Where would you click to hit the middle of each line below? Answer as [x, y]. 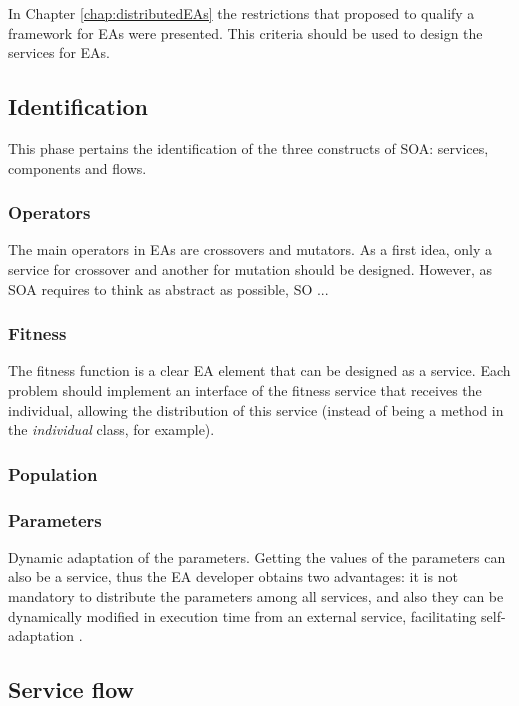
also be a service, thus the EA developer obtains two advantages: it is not [233, 576]
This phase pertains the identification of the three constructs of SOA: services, [248, 147]
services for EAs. [59, 52]
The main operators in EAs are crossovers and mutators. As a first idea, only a [250, 249]
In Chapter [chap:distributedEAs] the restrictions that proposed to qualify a [241, 13]
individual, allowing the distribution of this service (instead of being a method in [256, 409]
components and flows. [77, 167]
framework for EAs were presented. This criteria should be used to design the [245, 32]
